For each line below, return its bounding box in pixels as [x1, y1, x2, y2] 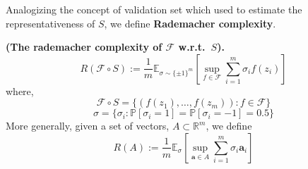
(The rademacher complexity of [6, 39, 162, 54]
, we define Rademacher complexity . [104, 15, 276, 30]
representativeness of [6, 15, 95, 30]
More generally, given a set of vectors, [6, 118, 170, 133]
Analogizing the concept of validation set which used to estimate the [6, 2, 302, 16]
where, [6, 83, 34, 98]
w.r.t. [178, 39, 206, 54]
